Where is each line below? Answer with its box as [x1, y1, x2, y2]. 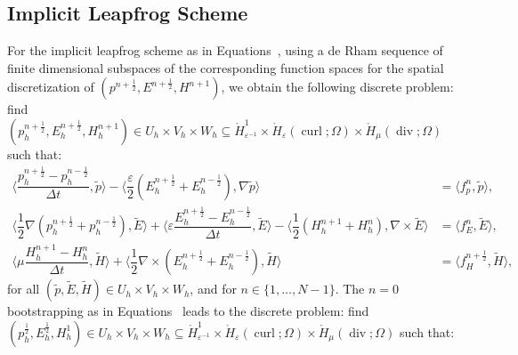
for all [7, 279, 40, 298]
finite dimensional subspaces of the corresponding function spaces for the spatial [7, 58, 444, 77]
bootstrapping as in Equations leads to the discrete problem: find [7, 302, 369, 320]
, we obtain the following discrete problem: [221, 77, 454, 96]
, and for [190, 279, 237, 298]
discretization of [7, 77, 94, 96]
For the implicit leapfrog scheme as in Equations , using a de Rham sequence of [7, 41, 443, 60]
